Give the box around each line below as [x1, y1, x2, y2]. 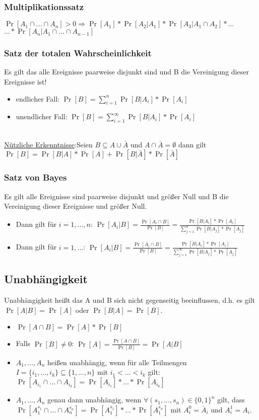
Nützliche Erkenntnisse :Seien [4, 139, 93, 149]
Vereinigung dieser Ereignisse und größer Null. [4, 201, 147, 211]
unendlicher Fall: [16, 111, 68, 122]
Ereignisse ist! [4, 76, 47, 87]
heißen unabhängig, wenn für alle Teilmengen [47, 357, 187, 367]
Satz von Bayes [4, 171, 67, 184]
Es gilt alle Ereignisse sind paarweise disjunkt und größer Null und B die [4, 191, 229, 201]
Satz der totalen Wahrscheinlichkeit [4, 47, 152, 59]
